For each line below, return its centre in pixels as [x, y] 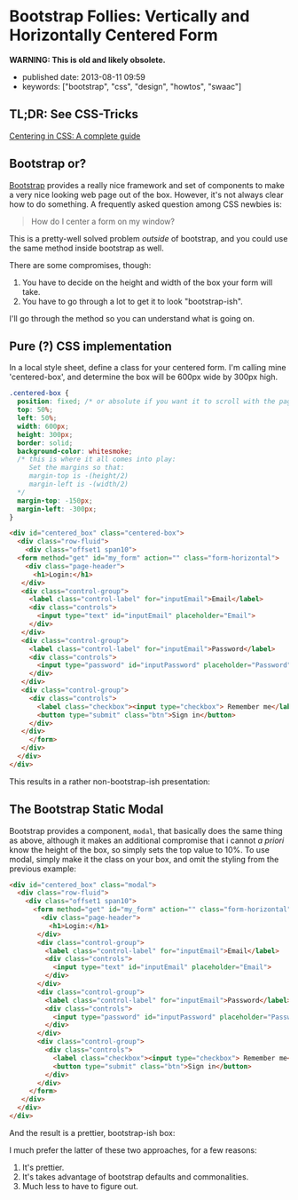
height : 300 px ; [45, 434]
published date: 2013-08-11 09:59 [84, 76]
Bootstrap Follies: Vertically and [129, 16]
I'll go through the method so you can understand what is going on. [132, 318]
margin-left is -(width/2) [78, 484]
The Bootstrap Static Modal [86, 810]
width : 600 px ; [43, 426]
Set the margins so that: [77, 468]
